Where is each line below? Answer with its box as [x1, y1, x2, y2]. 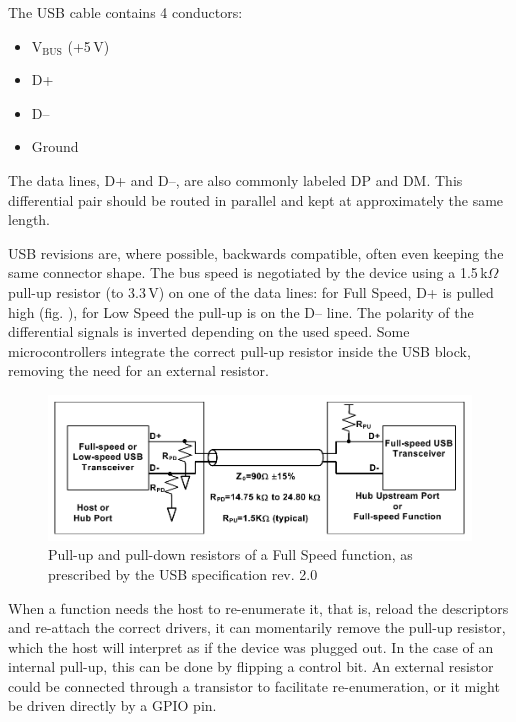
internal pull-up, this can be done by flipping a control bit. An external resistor [8, 656, 494, 677]
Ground [31, 136, 79, 157]
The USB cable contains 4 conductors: [8, 2, 243, 22]
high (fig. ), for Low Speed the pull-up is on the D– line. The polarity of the [8, 301, 474, 322]
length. [8, 209, 51, 230]
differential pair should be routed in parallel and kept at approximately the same [8, 189, 504, 210]
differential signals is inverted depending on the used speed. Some [8, 321, 410, 342]
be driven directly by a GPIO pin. [8, 695, 217, 716]
